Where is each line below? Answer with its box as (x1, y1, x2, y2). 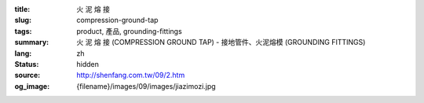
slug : (14, 16, 31, 25)
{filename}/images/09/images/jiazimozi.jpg (76, 81, 216, 90)
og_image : (14, 81, 50, 90)
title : (14, 5, 31, 13)
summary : (14, 38, 49, 47)
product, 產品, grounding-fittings (76, 26, 182, 35)
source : (14, 71, 41, 80)
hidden (76, 59, 100, 68)
